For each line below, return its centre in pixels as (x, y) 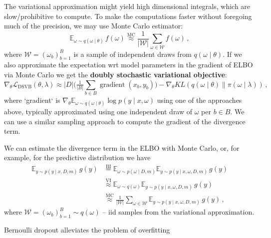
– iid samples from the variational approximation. (178, 212)
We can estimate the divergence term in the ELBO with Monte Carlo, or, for (122, 147)
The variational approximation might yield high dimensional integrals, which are (127, 6)
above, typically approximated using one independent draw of (98, 112)
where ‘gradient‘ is (32, 100)
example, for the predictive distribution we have (77, 157)
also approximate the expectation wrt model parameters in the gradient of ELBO (129, 65)
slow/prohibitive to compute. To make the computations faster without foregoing (128, 16)
